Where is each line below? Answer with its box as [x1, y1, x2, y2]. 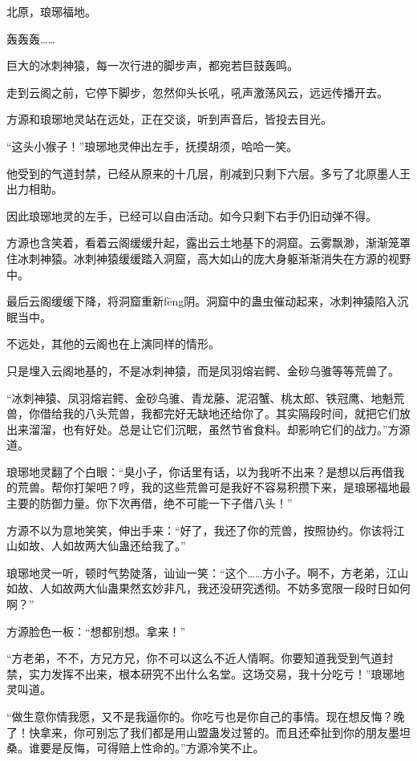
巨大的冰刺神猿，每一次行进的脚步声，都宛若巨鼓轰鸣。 [6, 57, 298, 74]
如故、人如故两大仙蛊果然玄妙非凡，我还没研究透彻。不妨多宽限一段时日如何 [6, 580, 411, 597]
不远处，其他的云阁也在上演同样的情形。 [6, 335, 220, 352]
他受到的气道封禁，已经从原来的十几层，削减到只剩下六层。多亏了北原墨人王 [6, 164, 411, 181]
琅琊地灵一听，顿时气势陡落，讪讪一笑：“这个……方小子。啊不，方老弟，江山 [6, 564, 409, 581]
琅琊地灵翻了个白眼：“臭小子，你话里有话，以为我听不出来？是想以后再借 [6, 463, 394, 480]
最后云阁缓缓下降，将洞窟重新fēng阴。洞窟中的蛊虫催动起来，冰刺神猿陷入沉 [6, 293, 409, 310]
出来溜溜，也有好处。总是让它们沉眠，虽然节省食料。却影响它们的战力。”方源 [6, 420, 411, 437]
